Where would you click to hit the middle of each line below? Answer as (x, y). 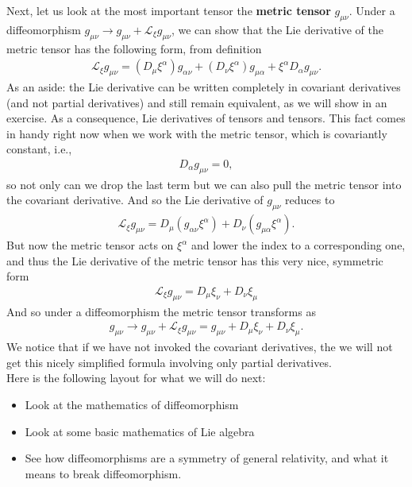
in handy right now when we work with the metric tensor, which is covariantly (197, 133)
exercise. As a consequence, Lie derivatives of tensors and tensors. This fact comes (206, 118)
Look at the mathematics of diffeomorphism (132, 405)
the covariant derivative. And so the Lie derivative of (135, 200)
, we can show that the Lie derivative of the (277, 29)
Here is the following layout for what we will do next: (136, 378)
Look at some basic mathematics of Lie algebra (140, 431)
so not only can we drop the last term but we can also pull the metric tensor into (204, 184)
